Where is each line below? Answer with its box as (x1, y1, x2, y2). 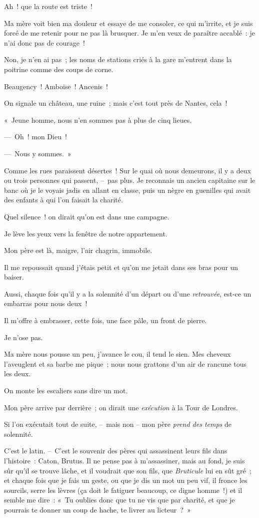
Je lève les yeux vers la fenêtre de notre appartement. (4, 228, 167, 238)
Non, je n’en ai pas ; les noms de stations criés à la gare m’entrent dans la (4, 54, 232, 65)
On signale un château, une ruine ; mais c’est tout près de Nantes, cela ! (4, 98, 227, 108)
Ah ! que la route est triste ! (4, 1, 92, 11)
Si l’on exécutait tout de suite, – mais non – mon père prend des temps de (4, 419, 231, 429)
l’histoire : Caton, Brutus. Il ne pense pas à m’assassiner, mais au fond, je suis (4, 455, 245, 465)
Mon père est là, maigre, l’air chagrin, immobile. (4, 245, 152, 255)
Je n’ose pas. (4, 332, 43, 342)
